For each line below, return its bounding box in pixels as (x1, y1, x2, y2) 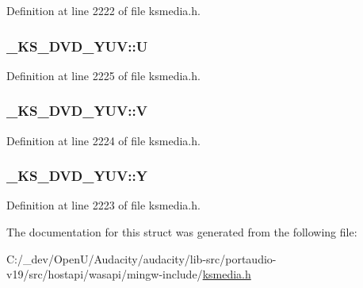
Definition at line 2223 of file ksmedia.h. (6, 197, 201, 213)
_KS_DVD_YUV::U (6, 36, 148, 56)
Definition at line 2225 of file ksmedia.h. (6, 67, 201, 83)
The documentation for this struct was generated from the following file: (6, 224, 357, 240)
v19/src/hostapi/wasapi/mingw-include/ (6, 266, 203, 282)
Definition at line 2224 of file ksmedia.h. (6, 132, 201, 148)
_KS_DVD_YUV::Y (6, 166, 147, 186)
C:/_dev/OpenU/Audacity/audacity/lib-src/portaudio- (6, 250, 277, 267)
